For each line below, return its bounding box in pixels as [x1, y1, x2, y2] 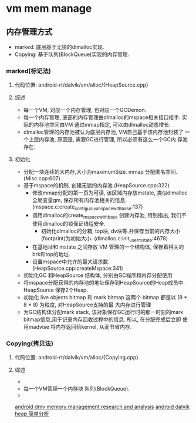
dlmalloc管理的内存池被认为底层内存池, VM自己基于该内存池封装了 [23, 128, 184, 136]
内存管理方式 [6, 27, 53, 37]
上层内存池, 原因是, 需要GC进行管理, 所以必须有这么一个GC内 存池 [28, 136, 188, 143]
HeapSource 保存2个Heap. [23, 286, 89, 293]
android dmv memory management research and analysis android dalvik [14, 403, 190, 410]
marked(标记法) [6, 67, 51, 75]
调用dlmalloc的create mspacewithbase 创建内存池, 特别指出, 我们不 [32, 211, 187, 220]
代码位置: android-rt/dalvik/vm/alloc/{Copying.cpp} [14, 353, 139, 361]
